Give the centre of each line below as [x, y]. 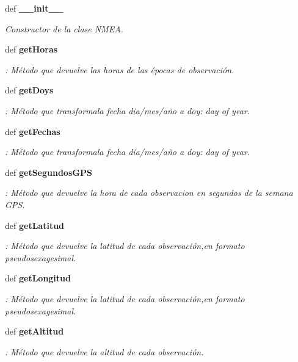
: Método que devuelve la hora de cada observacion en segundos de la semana [149, 193]
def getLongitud [38, 278]
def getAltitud [35, 331]
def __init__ [34, 8]
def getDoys [29, 90]
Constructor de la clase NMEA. [64, 28]
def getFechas [33, 131]
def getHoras [31, 49]
